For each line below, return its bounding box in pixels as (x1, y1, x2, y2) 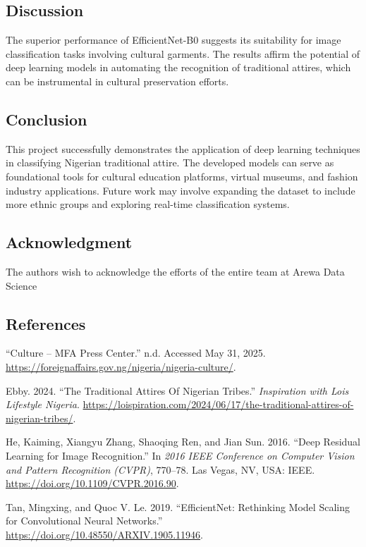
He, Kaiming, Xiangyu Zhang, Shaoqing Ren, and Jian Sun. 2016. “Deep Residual (6, 434, 360, 449)
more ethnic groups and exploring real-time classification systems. (6, 197, 290, 211)
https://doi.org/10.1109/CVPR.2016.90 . (6, 476, 179, 491)
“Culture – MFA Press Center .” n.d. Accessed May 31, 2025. (6, 345, 266, 360)
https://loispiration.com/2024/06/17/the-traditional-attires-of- (83, 397, 354, 412)
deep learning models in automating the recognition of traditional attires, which (6, 60, 351, 75)
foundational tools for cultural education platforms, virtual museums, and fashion (6, 168, 358, 183)
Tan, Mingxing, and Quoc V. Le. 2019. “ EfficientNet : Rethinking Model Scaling (6, 499, 350, 514)
